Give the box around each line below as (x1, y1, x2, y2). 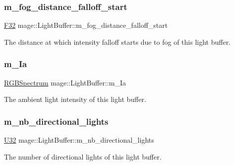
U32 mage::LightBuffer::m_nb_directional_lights (4, 135, 154, 145)
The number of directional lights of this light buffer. (4, 151, 162, 162)
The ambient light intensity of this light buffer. (4, 94, 146, 104)
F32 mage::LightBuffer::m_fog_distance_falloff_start (4, 20, 168, 30)
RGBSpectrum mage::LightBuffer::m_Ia (4, 77, 126, 87)
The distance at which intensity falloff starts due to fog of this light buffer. (4, 36, 231, 47)
